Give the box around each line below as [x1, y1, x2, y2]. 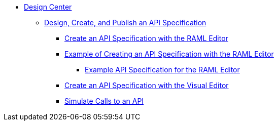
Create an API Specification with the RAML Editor [64, 34, 228, 43]
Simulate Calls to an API [64, 97, 144, 105]
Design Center [24, 3, 72, 11]
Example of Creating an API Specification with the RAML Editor [64, 50, 274, 58]
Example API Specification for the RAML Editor [85, 65, 240, 74]
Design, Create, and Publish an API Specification [44, 18, 206, 27]
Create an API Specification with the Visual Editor [64, 81, 229, 90]
